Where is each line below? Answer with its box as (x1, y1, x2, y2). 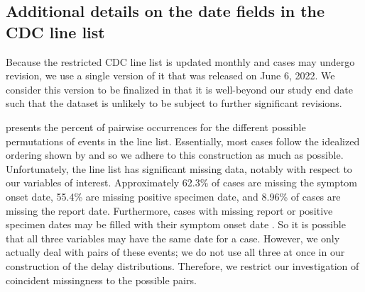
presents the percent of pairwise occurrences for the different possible (6, 119, 306, 134)
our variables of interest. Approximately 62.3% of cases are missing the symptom (6, 175, 357, 190)
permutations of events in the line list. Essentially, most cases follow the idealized (6, 133, 360, 148)
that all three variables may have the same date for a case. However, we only (6, 230, 340, 245)
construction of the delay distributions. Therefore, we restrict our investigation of (6, 258, 359, 273)
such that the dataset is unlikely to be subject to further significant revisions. (6, 96, 342, 111)
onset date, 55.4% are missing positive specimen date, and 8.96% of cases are (6, 189, 341, 203)
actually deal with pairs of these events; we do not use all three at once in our (6, 245, 345, 259)
